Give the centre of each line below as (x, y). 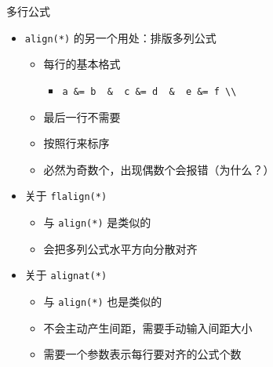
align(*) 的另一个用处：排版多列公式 (120, 37)
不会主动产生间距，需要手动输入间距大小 (148, 327)
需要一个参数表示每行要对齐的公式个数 (142, 354)
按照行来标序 (76, 143)
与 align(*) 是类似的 (97, 222)
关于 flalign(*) (66, 196)
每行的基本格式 (82, 64)
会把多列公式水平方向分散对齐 (120, 248)
